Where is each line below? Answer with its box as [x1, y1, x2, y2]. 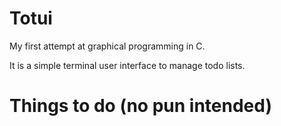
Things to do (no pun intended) [9, 95, 272, 117]
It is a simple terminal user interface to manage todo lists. [9, 59, 246, 71]
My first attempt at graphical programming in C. [9, 40, 206, 52]
